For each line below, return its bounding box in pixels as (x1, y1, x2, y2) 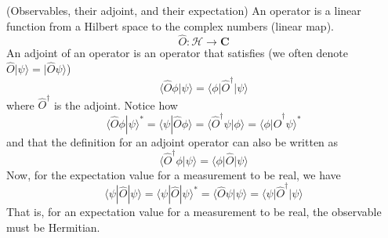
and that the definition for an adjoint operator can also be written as (6, 133, 339, 150)
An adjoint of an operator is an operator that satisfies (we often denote (6, 45, 349, 61)
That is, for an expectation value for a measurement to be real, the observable (6, 204, 382, 220)
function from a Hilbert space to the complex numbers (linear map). (6, 17, 334, 34)
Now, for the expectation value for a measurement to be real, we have (6, 166, 341, 182)
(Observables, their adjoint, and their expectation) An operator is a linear (6, 2, 361, 18)
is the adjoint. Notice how (53, 96, 178, 113)
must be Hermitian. (6, 218, 100, 235)
